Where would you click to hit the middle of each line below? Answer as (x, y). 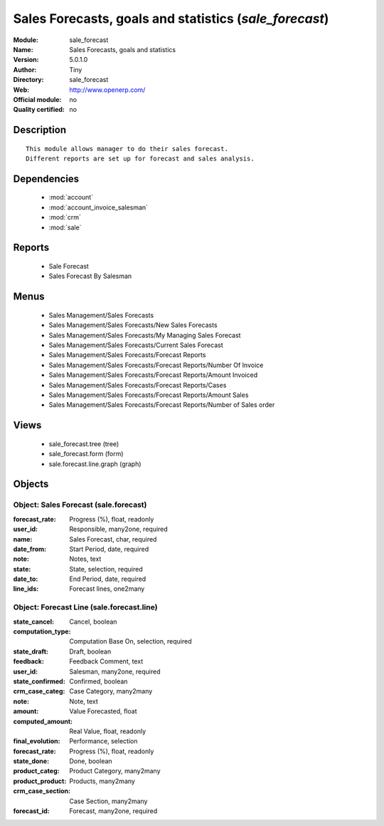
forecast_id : (31, 811)
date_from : (30, 549)
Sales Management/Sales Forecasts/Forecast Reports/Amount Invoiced (153, 375)
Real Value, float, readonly (108, 731)
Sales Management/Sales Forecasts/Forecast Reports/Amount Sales (149, 395)
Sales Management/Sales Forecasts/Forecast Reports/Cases (138, 385)
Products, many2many (102, 781)
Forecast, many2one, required (113, 811)
